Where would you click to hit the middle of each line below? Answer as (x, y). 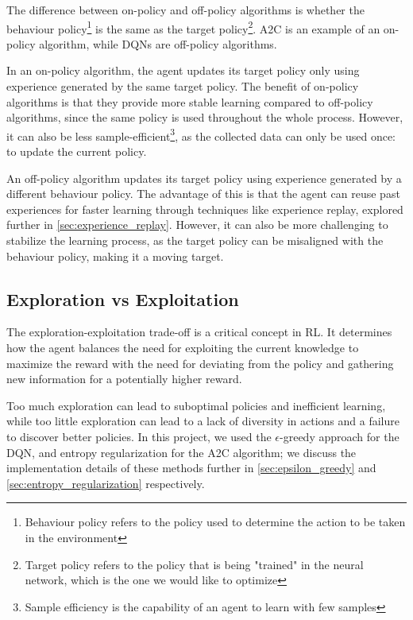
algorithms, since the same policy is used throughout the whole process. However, (205, 117)
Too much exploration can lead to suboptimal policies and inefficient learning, (196, 405)
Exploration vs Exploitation (123, 298)
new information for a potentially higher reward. (124, 379)
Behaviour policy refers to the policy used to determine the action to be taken (215, 522)
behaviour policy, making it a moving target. (115, 256)
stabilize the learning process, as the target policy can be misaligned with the (195, 240)
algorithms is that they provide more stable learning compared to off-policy (190, 101)
